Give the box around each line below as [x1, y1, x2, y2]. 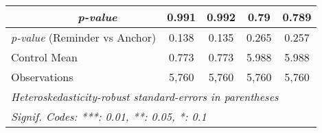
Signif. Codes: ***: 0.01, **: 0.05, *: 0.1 [11, 108, 207, 124]
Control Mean [11, 49, 78, 65]
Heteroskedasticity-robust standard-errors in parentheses [11, 89, 279, 104]
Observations [11, 69, 73, 85]
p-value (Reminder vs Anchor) [11, 29, 157, 45]
